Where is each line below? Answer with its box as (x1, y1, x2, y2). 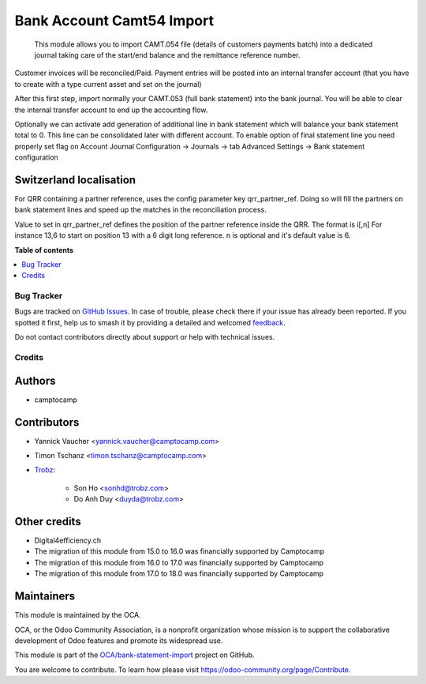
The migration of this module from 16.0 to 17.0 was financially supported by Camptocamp (34, 558, 323, 567)
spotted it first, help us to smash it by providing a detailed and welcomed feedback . (14, 318, 286, 327)
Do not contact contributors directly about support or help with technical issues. (14, 333, 275, 342)
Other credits (14, 514, 82, 528)
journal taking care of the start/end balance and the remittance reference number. (34, 50, 301, 59)
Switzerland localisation (14, 173, 136, 186)
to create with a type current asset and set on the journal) (14, 79, 202, 88)
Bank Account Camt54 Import (14, 12, 215, 29)
